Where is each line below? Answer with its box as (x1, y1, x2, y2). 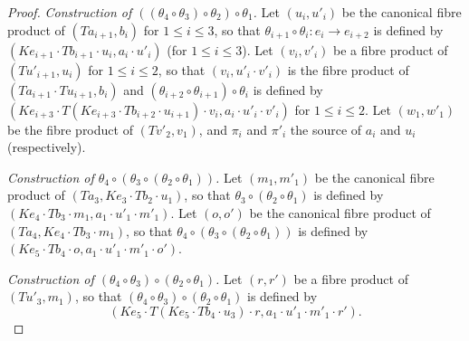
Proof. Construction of (7, 3, 132, 21)
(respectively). (7, 137, 86, 156)
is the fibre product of (287, 60, 409, 79)
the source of (290, 119, 362, 138)
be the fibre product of (7, 119, 133, 138)
